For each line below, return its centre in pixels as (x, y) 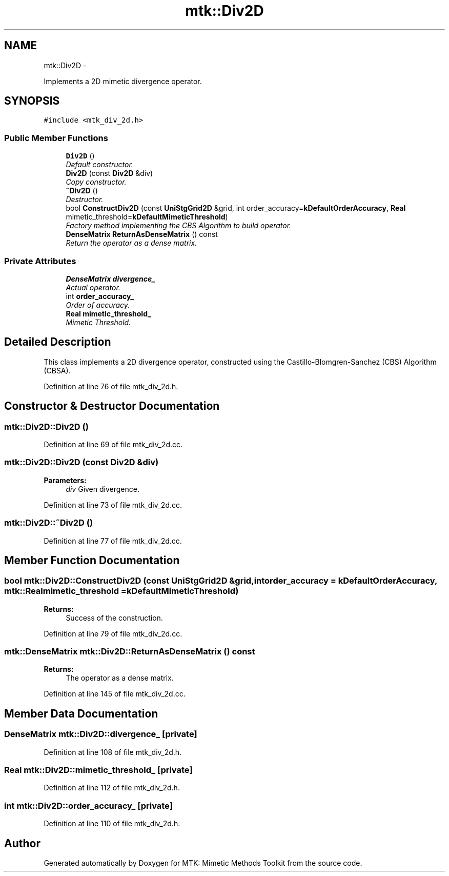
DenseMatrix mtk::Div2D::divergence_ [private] (101, 734)
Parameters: (65, 480)
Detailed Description (58, 342)
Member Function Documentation (92, 560)
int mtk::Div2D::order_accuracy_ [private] (88, 805)
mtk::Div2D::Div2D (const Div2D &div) (81, 462)
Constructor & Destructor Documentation (112, 406)
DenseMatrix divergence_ (110, 278)
